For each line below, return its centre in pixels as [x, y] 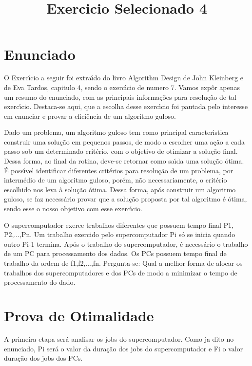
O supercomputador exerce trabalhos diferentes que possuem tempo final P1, [119, 225]
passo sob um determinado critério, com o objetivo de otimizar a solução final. [121, 151]
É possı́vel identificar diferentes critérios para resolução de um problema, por [119, 170]
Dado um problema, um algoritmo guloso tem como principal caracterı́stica [116, 132]
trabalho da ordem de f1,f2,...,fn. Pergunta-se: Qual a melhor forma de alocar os [123, 263]
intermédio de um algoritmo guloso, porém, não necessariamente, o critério [116, 180]
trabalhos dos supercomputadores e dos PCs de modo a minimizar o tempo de [121, 272]
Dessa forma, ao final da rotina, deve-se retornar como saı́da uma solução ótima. [124, 161]
